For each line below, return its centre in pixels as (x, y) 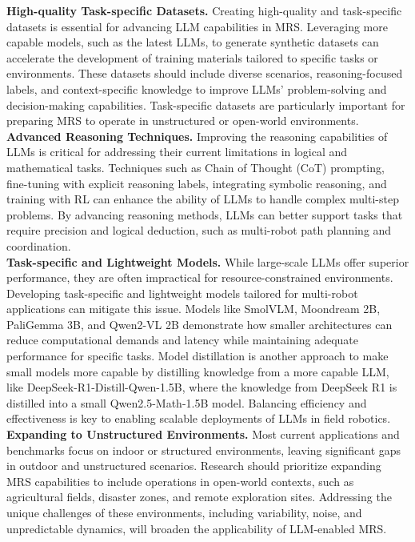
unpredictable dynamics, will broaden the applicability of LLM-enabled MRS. (197, 528)
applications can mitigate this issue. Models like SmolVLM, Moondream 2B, (194, 309)
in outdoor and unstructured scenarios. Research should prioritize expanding (194, 466)
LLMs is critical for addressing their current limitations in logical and (177, 152)
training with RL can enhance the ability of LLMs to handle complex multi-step (203, 199)
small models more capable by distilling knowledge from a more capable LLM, (198, 371)
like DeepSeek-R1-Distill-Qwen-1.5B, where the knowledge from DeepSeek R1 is (202, 387)
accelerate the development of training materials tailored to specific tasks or (192, 57)
